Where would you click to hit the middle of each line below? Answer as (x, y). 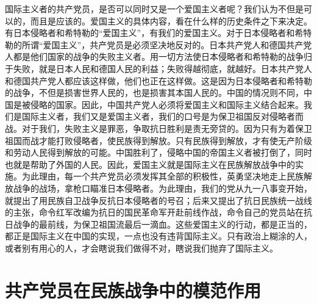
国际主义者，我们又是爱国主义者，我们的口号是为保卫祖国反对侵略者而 (162, 116)
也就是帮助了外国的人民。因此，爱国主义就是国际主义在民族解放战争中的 (150, 164)
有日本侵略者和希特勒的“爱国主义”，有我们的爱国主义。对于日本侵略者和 (150, 33)
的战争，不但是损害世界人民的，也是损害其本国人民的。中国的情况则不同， (154, 92)
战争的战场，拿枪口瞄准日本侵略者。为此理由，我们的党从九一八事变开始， (162, 188)
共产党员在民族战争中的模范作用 (133, 290)
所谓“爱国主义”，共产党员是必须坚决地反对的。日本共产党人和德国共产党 (167, 44)
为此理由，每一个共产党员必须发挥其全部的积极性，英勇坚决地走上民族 (162, 176)
